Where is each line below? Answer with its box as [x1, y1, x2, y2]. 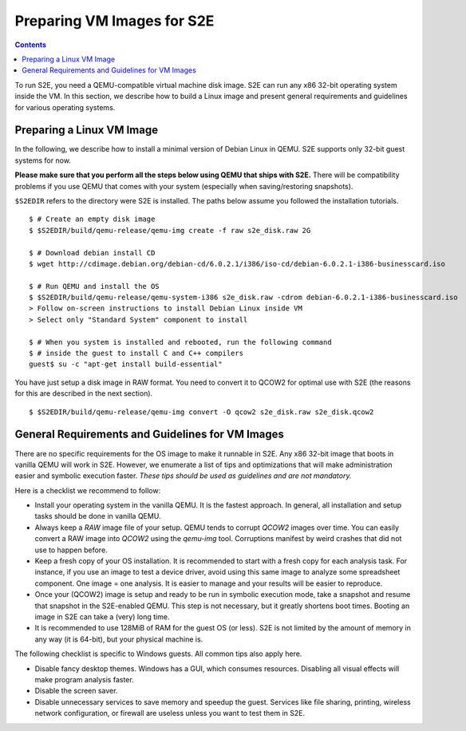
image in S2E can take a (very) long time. [34, 611, 170, 622]
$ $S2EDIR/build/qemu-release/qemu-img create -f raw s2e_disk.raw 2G [29, 226, 311, 235]
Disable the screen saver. [34, 686, 118, 696]
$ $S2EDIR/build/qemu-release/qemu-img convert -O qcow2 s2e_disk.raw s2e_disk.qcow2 [29, 407, 374, 417]
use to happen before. [34, 545, 108, 555]
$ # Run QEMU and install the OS [29, 282, 160, 290]
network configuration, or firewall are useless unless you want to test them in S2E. [34, 709, 306, 718]
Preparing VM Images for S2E [14, 12, 215, 30]
